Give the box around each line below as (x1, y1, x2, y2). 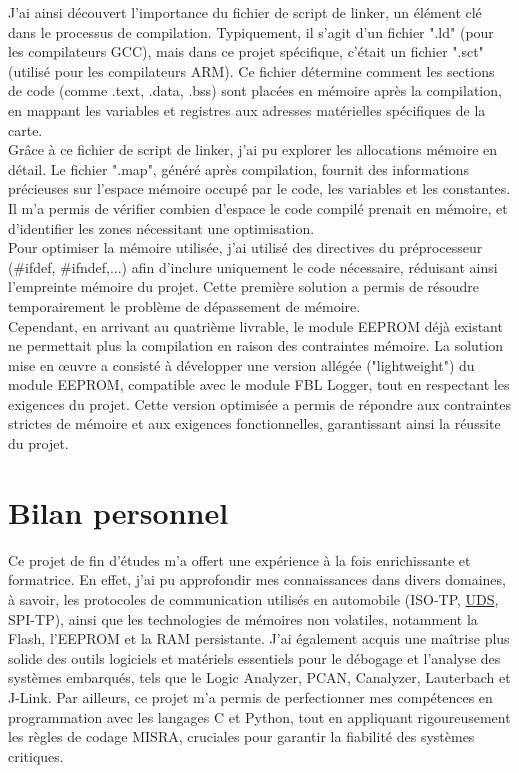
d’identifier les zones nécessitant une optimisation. (8, 217, 315, 238)
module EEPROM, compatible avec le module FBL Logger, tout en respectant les (8, 374, 510, 395)
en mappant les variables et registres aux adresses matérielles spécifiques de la (8, 99, 486, 120)
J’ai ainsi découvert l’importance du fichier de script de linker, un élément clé (8, 2, 482, 22)
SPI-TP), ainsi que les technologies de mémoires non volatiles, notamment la (8, 608, 478, 629)
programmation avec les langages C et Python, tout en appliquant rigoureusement (8, 706, 511, 727)
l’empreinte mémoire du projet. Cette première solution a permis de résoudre (8, 276, 480, 297)
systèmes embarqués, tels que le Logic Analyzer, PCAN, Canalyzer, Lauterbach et (8, 667, 511, 688)
